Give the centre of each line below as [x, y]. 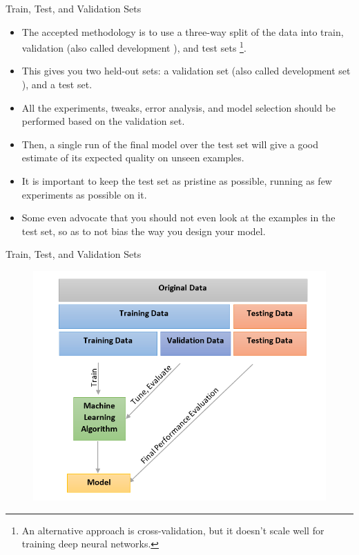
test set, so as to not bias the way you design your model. [144, 231]
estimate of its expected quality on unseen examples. [133, 158]
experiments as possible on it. [84, 194]
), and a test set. [57, 84]
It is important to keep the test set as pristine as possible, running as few [177, 181]
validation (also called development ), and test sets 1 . [134, 47]
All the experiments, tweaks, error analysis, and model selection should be [178, 107]
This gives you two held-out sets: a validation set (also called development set [186, 71]
